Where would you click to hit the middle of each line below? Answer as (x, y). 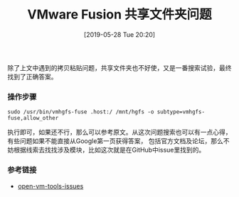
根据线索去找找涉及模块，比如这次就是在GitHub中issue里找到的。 (109, 150)
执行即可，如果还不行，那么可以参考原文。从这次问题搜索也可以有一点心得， (119, 133)
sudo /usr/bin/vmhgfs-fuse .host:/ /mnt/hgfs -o (81, 112)
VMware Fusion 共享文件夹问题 (119, 15)
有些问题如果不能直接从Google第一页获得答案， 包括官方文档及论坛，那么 (116, 141)
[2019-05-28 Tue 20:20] (119, 34)
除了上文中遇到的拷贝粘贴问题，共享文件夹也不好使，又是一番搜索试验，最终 (119, 67)
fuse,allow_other (33, 118)
